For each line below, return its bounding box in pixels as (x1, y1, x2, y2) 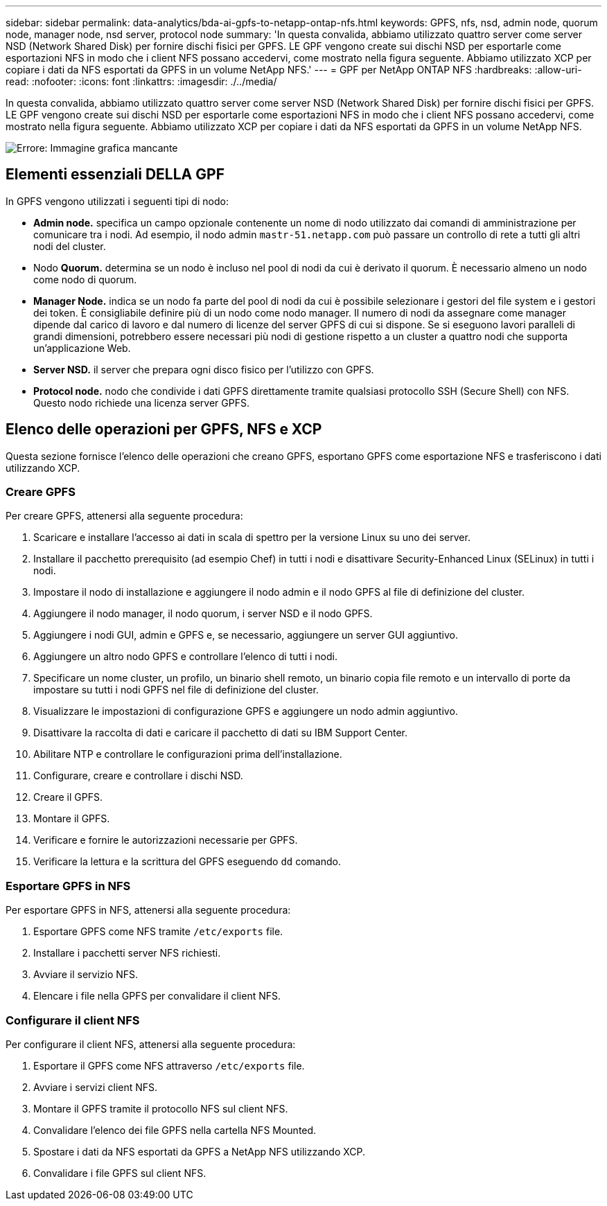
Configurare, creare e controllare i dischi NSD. (33, 770, 243, 782)
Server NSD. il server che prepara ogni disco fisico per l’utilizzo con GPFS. (33, 363, 374, 375)
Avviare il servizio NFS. (33, 968, 139, 981)
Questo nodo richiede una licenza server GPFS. (33, 396, 249, 409)
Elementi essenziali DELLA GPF (6, 166, 225, 184)
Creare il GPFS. (33, 791, 103, 804)
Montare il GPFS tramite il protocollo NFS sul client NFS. (33, 1102, 288, 1115)
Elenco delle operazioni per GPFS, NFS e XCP (6, 420, 322, 438)
